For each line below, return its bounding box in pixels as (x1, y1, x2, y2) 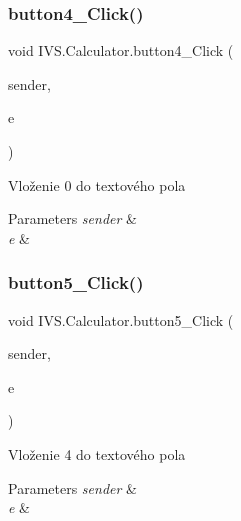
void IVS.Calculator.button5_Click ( (8, 309, 234, 330)
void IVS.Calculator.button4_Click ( (8, 40, 234, 61)
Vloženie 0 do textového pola (8, 174, 186, 195)
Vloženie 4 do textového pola (8, 443, 186, 464)
